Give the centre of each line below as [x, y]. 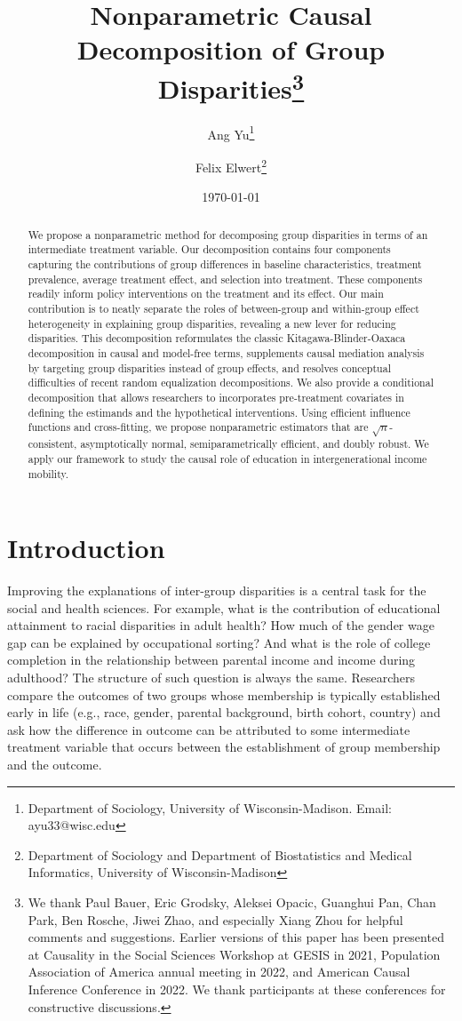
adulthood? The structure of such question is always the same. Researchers [211, 678]
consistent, [52, 444]
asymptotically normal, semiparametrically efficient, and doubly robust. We [255, 444]
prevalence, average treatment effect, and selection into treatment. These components [225, 279]
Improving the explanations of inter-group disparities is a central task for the [217, 590]
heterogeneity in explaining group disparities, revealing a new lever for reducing [212, 323]
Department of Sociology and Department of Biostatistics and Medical [220, 854]
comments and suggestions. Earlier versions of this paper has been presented [236, 937]
